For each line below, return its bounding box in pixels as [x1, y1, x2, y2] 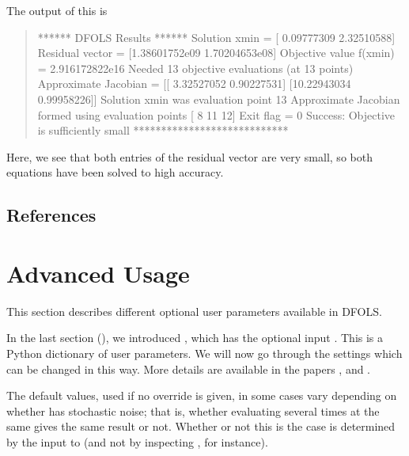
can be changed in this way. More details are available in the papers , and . [6, 360, 371, 377]
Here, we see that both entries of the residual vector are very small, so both [6, 148, 373, 165]
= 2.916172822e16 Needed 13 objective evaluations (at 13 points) [37, 59, 354, 76]
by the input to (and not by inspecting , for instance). [6, 434, 268, 450]
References [6, 203, 97, 227]
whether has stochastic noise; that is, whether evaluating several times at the [6, 402, 380, 419]
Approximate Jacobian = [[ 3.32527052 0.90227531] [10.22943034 [37, 75, 351, 92]
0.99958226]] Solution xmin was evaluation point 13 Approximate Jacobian [37, 90, 400, 107]
